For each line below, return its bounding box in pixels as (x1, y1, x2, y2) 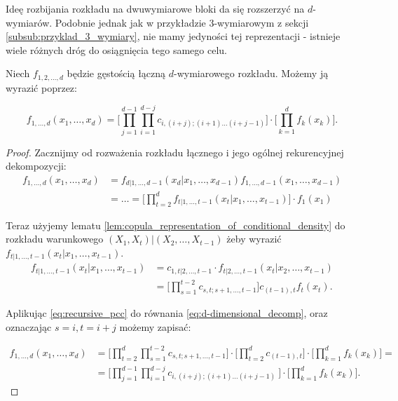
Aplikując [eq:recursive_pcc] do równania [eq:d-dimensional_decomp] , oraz (6, 306, 328, 320)
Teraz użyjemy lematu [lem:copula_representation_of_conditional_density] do (6, 217, 345, 232)
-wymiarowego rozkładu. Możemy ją (174, 66, 329, 81)
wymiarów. (6, 15, 53, 29)
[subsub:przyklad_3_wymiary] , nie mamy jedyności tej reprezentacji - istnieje (6, 29, 341, 43)
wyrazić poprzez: (6, 80, 77, 95)
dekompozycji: (6, 158, 67, 173)
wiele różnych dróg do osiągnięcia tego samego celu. (6, 42, 227, 57)
